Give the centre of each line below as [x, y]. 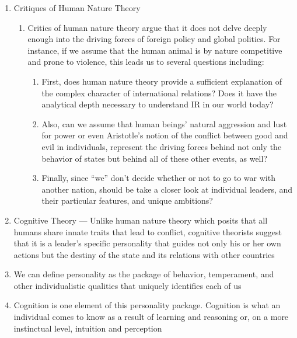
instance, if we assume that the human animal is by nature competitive [155, 50]
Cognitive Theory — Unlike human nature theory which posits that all [141, 220]
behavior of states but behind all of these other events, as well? [154, 158]
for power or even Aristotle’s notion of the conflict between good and [165, 135]
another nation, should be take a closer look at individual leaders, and [167, 189]
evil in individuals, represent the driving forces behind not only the [162, 146]
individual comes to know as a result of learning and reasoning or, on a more [151, 317]
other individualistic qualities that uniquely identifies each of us [127, 285]
